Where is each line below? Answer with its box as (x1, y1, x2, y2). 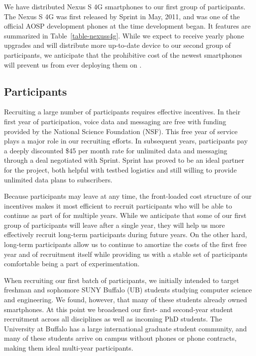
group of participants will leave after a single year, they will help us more (4, 219, 225, 230)
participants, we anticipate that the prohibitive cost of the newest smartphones (4, 49, 242, 60)
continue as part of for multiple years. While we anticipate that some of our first (4, 210, 247, 220)
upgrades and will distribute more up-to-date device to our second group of (4, 40, 231, 50)
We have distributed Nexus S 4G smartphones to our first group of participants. (4, 1, 246, 11)
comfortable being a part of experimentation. (4, 258, 140, 269)
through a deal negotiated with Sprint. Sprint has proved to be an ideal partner (4, 155, 245, 165)
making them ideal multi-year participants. (4, 343, 133, 353)
